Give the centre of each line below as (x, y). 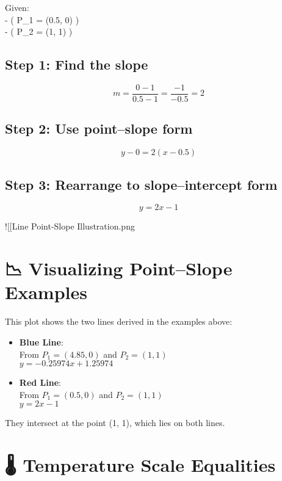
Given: (17, 7)
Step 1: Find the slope (77, 64)
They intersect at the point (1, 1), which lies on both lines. (115, 423)
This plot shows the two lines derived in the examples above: (119, 321)
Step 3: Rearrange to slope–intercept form (141, 184)
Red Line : (40, 382)
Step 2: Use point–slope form (99, 128)
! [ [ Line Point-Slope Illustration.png (70, 226)
